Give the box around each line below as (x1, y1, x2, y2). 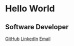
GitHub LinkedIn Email (5, 36, 51, 42)
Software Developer (5, 23, 69, 31)
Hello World (5, 3, 55, 14)
